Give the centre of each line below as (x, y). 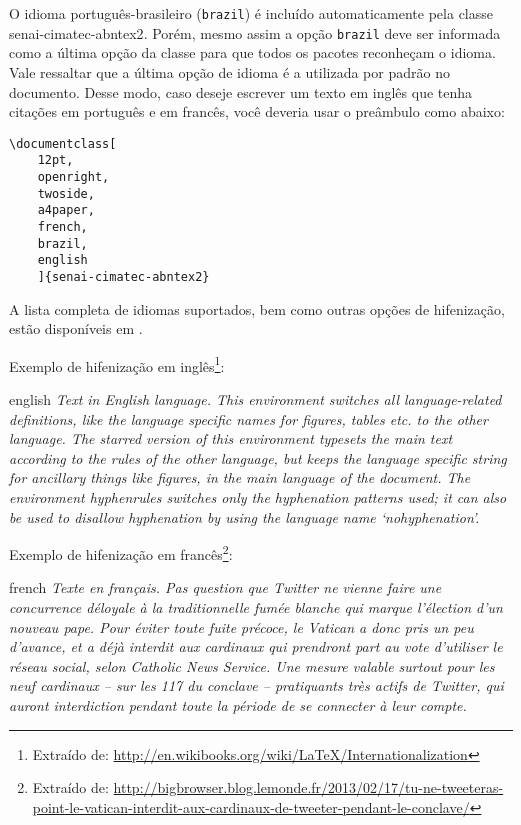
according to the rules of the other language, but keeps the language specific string (258, 457)
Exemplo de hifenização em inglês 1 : (117, 364)
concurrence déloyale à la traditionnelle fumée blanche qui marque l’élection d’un (256, 607)
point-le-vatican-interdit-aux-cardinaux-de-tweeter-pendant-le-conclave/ (251, 806)
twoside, (66, 193)
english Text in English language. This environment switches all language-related (255, 399)
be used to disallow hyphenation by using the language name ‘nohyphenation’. (244, 516)
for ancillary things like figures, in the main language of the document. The (240, 477)
